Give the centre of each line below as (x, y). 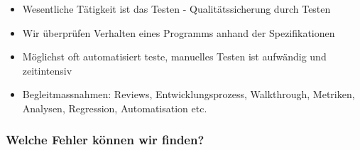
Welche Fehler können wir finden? (105, 140)
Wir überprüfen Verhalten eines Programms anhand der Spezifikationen (179, 32)
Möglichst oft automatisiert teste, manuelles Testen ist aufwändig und (174, 57)
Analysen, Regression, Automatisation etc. (115, 108)
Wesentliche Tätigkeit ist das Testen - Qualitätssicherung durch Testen (176, 9)
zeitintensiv (47, 70)
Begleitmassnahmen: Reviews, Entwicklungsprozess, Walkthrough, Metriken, (189, 94)
